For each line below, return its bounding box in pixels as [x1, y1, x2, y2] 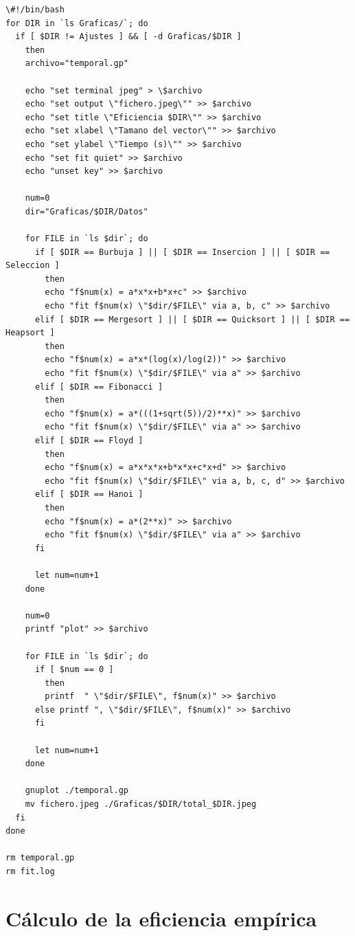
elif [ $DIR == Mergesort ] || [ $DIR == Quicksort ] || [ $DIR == [34, 314, 350, 324]
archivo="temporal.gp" [25, 58, 128, 69]
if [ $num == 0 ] [34, 665, 114, 675]
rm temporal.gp [5, 853, 75, 863]
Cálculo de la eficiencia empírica [5, 904, 317, 932]
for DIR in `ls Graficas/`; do [5, 18, 148, 28]
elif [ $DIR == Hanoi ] [34, 489, 144, 500]
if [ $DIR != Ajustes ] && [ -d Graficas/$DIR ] [15, 32, 242, 42]
